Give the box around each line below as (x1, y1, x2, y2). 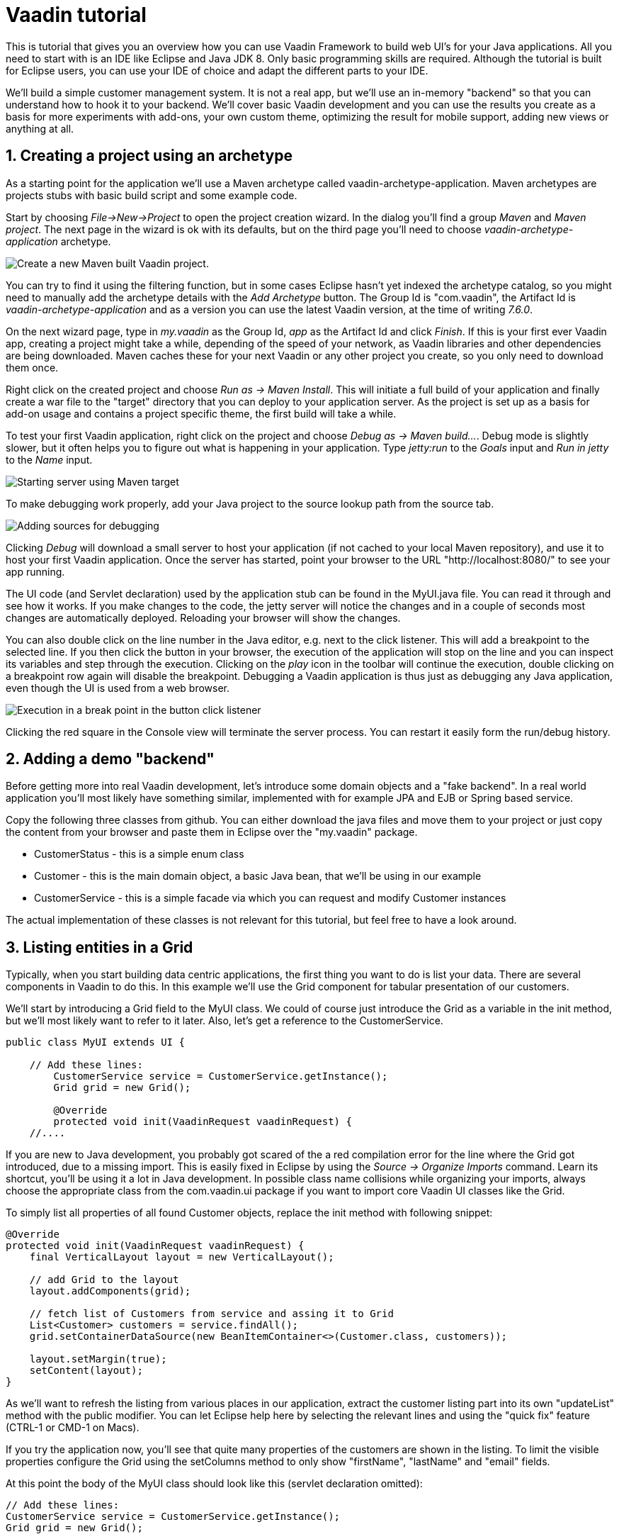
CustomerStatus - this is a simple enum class (34, 848, 244, 861)
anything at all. (6, 122, 74, 135)
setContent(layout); (29, 1365, 143, 1377)
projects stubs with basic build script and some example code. (6, 189, 297, 201)
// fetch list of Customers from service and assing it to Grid (29, 1308, 394, 1320)
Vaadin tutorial (6, 3, 147, 27)
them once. (6, 361, 59, 374)
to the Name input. (6, 453, 93, 466)
